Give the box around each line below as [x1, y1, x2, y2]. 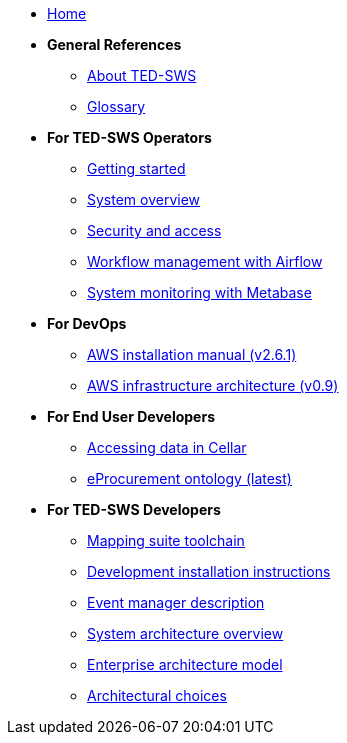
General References [47, 36, 182, 53]
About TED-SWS [87, 67, 197, 84]
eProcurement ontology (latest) [87, 470, 292, 487]
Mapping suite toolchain [87, 532, 245, 549]
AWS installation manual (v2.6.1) [87, 346, 297, 363]
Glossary [87, 98, 146, 115]
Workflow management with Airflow [87, 253, 323, 270]
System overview [87, 191, 201, 208]
